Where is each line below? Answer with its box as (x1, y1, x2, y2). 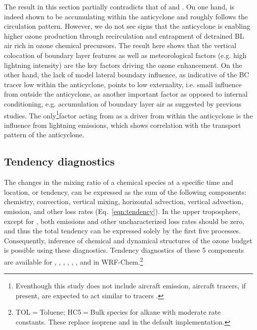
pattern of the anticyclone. (4, 129, 85, 140)
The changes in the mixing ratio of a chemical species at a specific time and (4, 177, 233, 187)
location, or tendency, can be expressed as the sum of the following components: (4, 186, 247, 197)
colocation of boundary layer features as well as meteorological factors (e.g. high (4, 50, 247, 60)
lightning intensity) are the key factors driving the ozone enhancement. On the (4, 59, 242, 70)
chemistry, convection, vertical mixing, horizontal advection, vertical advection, (4, 196, 244, 207)
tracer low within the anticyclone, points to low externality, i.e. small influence (4, 79, 242, 89)
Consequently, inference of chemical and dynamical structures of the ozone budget (4, 235, 253, 245)
